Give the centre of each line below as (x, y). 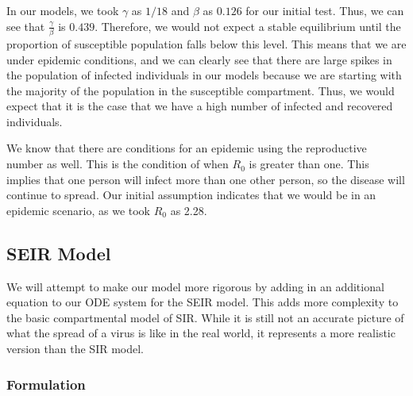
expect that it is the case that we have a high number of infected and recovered (200, 106)
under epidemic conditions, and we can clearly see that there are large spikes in (199, 59)
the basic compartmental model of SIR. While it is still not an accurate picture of (205, 317)
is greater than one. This (309, 164)
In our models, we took (63, 10)
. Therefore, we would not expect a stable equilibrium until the (248, 26)
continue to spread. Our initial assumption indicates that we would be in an (191, 195)
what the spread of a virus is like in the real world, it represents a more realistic (201, 333)
